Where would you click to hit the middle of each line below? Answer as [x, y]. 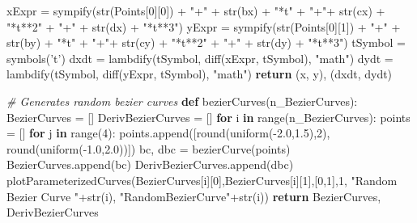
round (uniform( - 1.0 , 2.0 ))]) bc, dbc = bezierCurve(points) [149, 148]
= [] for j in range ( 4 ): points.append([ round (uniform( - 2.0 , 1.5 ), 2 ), [168, 133]
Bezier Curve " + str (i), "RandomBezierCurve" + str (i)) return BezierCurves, [194, 196]
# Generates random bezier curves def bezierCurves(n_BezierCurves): [182, 101]
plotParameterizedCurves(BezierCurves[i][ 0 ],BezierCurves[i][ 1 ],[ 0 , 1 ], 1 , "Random [202, 180]
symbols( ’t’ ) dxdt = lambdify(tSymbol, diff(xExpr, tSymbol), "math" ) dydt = [200, 58]
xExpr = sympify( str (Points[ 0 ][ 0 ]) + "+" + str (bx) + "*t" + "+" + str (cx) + [196, 11]
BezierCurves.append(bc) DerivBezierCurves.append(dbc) [150, 164]
